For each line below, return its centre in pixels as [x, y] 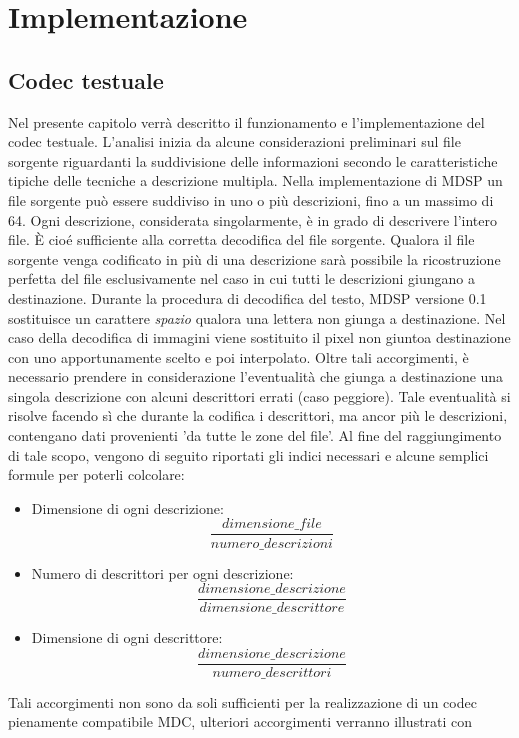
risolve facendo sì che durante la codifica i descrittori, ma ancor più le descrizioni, [258, 415]
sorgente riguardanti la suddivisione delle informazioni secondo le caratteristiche [253, 160]
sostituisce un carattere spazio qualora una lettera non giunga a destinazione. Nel [257, 317]
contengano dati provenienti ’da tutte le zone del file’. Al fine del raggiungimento [255, 435]
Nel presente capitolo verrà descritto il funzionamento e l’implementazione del [246, 121]
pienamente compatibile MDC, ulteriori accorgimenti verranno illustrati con [240, 721]
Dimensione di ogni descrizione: [127, 507]
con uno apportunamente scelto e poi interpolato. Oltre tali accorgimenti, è [238, 356]
